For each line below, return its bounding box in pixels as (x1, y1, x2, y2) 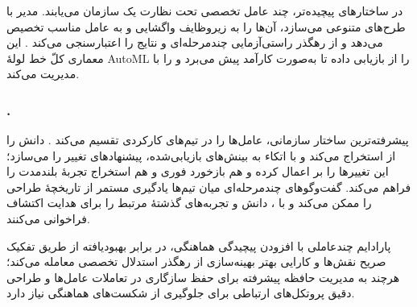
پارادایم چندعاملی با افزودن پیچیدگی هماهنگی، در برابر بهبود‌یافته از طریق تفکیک (6, 237, 391, 254)
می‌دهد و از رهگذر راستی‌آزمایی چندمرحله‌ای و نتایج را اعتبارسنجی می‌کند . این (6, 34, 383, 51)
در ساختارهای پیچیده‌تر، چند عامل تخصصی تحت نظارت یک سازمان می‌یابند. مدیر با (6, 2, 403, 19)
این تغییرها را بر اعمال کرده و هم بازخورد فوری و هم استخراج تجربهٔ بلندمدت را (6, 163, 389, 180)
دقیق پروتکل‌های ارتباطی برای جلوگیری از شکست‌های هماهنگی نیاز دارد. (6, 284, 355, 301)
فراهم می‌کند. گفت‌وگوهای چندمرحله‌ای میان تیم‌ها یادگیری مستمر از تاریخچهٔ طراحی (6, 178, 411, 195)
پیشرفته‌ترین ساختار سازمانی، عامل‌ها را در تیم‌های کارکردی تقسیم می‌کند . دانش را (6, 131, 409, 148)
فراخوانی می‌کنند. (6, 210, 90, 227)
